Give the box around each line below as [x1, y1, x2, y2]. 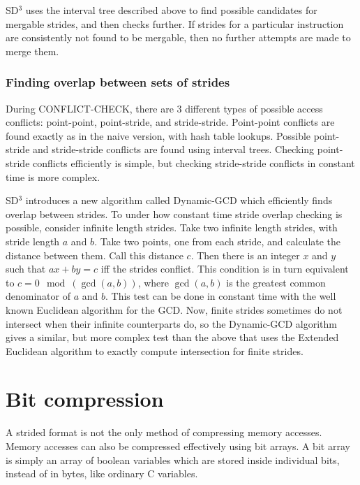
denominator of [6, 289, 71, 303]
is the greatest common [226, 275, 326, 289]
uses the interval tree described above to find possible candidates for [25, 3, 317, 17]
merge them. [6, 43, 59, 58]
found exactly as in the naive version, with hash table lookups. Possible [6, 128, 311, 143]
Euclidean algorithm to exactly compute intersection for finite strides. [6, 343, 303, 358]
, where [137, 275, 170, 289]
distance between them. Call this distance [6, 247, 183, 262]
